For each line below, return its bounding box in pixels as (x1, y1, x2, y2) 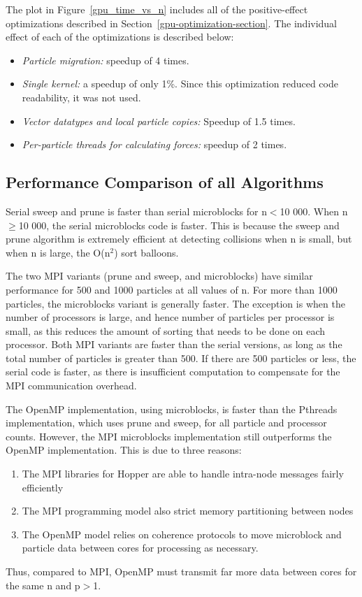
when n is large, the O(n (6, 245, 110, 259)
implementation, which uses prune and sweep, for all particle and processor (6, 415, 327, 430)
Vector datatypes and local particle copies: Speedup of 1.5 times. (22, 113, 296, 128)
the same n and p (6, 577, 80, 592)
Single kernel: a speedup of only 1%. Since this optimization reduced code (22, 76, 338, 91)
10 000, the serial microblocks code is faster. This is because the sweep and (18, 217, 340, 232)
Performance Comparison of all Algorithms (6, 171, 324, 193)
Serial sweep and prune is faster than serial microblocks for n (6, 203, 267, 218)
